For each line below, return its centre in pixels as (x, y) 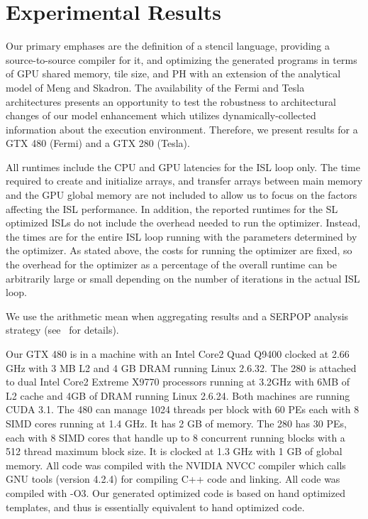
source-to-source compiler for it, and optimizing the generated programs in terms (182, 59)
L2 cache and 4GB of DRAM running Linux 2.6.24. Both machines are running (178, 395)
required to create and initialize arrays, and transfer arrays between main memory (184, 181)
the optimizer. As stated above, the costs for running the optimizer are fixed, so (179, 250)
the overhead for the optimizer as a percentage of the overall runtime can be (171, 264)
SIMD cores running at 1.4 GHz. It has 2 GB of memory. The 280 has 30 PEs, (176, 423)
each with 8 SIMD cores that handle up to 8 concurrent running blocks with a (175, 437)
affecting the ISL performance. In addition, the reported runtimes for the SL (172, 208)
